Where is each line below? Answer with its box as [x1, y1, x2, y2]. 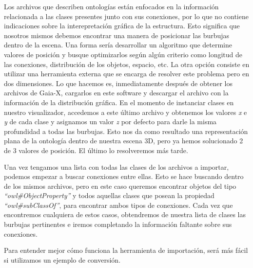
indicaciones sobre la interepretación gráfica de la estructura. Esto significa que [4, 21, 240, 31]
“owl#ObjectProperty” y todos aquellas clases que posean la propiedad [4, 190, 214, 201]
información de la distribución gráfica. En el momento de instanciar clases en [4, 97, 234, 107]
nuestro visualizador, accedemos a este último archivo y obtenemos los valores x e [4, 107, 247, 117]
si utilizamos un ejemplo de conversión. [4, 254, 121, 265]
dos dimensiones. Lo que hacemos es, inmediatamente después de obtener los [4, 78, 233, 88]
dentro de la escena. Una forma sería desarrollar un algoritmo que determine [4, 40, 232, 50]
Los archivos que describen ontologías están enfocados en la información [4, 1, 219, 11]
